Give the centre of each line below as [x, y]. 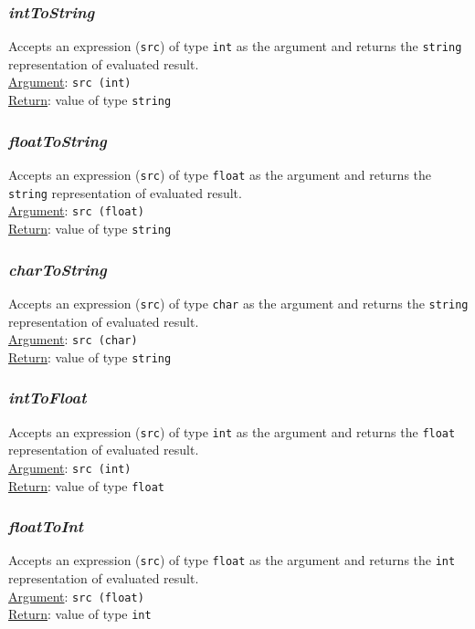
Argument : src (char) [73, 339]
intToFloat [47, 398]
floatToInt [46, 526]
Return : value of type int [80, 614]
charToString [58, 269]
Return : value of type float [86, 485]
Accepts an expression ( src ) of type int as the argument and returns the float [232, 431]
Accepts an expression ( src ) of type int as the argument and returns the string [235, 46]
